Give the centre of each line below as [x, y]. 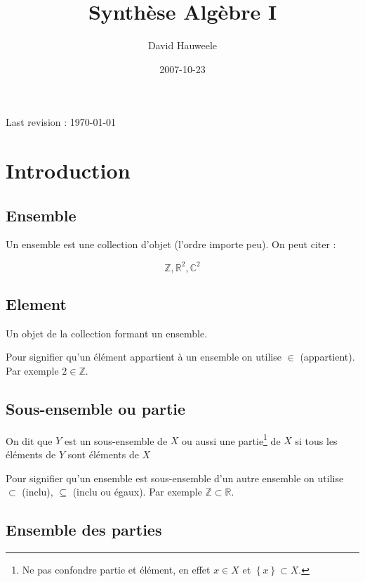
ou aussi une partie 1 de [231, 439]
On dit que [29, 440]
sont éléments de [103, 454]
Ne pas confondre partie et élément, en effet [116, 569]
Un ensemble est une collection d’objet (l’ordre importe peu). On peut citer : [171, 244]
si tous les [316, 440]
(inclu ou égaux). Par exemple [137, 492]
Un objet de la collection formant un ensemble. [107, 333]
